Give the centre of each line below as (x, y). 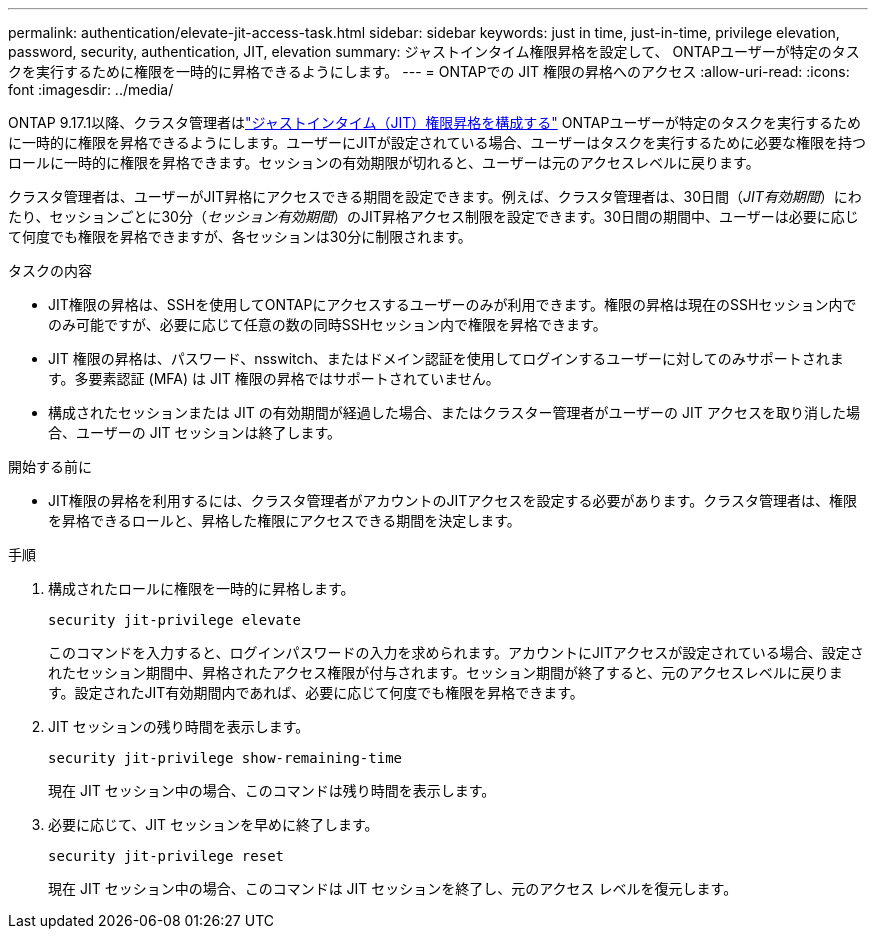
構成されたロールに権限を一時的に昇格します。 (201, 588)
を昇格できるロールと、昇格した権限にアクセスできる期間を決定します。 (284, 520)
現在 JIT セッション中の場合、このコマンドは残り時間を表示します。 (272, 790)
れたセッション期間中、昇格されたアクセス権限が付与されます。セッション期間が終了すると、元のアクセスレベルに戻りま (445, 672)
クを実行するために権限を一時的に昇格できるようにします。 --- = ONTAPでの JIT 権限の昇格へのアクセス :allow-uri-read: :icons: (429, 71)
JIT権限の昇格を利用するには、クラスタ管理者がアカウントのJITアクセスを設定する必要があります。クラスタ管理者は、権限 (452, 500)
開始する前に (50, 466)
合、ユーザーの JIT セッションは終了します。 (194, 432)
